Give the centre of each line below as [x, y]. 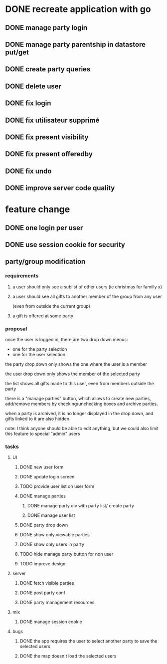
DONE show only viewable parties [55, 535]
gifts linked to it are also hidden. [38, 419]
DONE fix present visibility [47, 137]
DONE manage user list [51, 515]
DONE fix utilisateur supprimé [52, 120]
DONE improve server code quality [60, 188]
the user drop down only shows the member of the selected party [73, 374]
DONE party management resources [57, 603]
